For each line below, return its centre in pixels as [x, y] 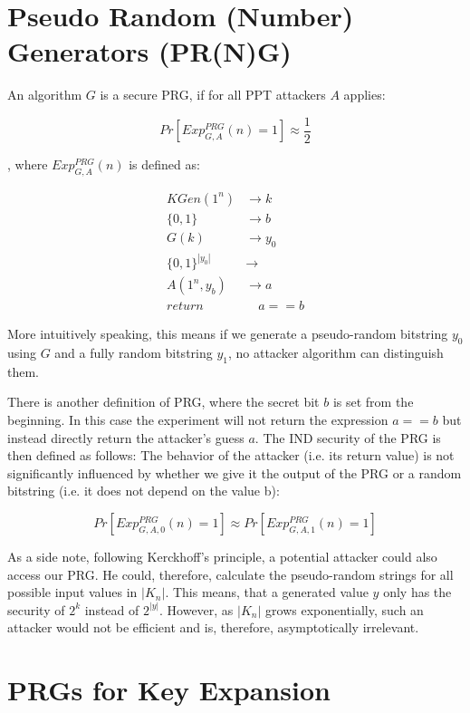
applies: [364, 95]
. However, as [197, 609]
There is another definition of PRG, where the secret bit [163, 402]
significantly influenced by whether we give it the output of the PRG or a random [235, 472]
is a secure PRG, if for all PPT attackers [213, 95]
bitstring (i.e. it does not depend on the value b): [144, 491]
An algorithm [45, 95]
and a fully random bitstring [134, 352]
